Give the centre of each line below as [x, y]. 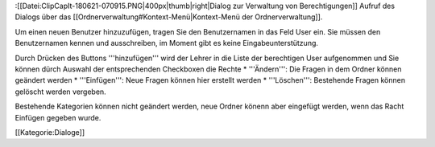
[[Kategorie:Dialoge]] [50, 132]
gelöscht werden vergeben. [60, 92]
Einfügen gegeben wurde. [58, 117]
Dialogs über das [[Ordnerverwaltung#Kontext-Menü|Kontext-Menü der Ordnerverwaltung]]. [169, 17]
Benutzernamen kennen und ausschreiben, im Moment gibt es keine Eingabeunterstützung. [166, 43]
